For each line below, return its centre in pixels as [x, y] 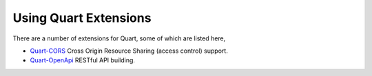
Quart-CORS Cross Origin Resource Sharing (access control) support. [129, 51]
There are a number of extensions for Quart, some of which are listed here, [119, 38]
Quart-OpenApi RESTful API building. [83, 60]
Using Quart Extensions [82, 18]
